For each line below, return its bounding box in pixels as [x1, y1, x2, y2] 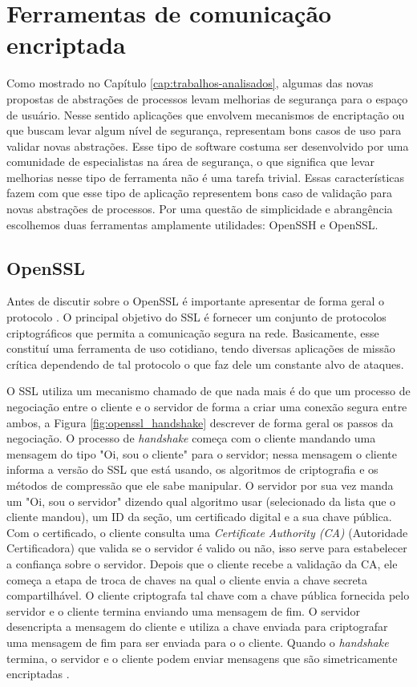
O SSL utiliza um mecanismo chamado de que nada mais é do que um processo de [6, 382, 411, 399]
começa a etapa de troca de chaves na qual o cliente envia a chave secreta [6, 571, 368, 588]
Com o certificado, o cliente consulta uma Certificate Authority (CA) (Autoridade [6, 523, 408, 540]
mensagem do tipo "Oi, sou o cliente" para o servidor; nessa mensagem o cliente [6, 445, 397, 462]
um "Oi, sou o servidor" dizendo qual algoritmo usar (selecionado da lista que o [6, 492, 396, 509]
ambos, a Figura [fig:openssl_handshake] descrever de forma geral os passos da [6, 414, 394, 430]
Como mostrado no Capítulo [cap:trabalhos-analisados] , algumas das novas [6, 75, 374, 91]
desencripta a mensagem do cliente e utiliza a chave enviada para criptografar [6, 618, 388, 635]
